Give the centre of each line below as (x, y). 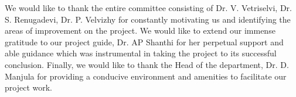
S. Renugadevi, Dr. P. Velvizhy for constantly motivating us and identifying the (148, 19)
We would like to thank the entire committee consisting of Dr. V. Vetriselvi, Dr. (148, 8)
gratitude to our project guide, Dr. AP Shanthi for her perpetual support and (144, 42)
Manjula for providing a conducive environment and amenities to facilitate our (146, 76)
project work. (28, 87)
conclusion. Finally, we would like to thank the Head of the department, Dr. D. (147, 64)
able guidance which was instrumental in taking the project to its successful (141, 53)
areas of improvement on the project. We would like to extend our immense (140, 30)
